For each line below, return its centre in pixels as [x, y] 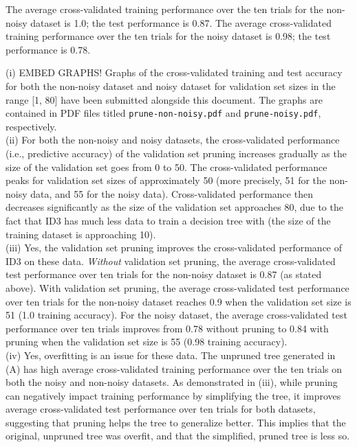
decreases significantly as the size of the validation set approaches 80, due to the [174, 207]
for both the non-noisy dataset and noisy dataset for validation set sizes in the [171, 85]
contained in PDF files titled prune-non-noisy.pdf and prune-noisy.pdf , [163, 113]
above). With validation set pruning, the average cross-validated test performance [177, 287]
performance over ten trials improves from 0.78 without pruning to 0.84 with [167, 328]
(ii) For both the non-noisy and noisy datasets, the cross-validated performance [173, 140]
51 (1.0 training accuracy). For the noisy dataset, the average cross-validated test [176, 315]
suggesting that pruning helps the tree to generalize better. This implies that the [176, 422]
